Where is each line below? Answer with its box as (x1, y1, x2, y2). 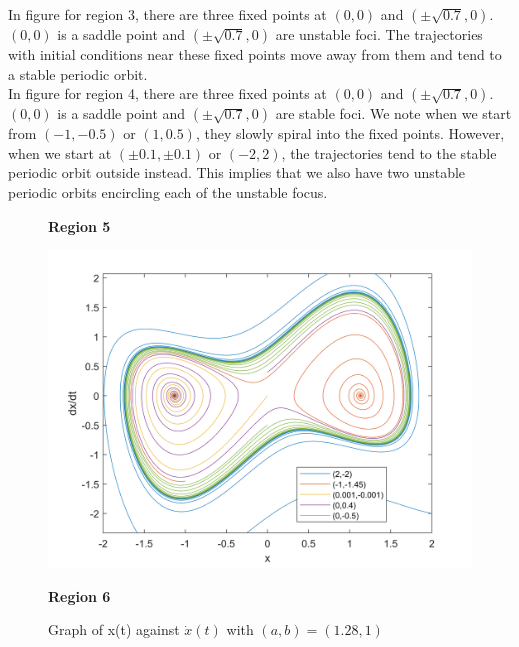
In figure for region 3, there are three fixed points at (8, 4, 327, 24)
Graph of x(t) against (48, 619, 180, 640)
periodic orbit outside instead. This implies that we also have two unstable (8, 162, 466, 183)
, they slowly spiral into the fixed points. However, (195, 123, 505, 144)
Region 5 (48, 215, 111, 236)
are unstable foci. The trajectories (275, 24, 483, 44)
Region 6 (48, 585, 111, 606)
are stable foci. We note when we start (275, 103, 512, 124)
